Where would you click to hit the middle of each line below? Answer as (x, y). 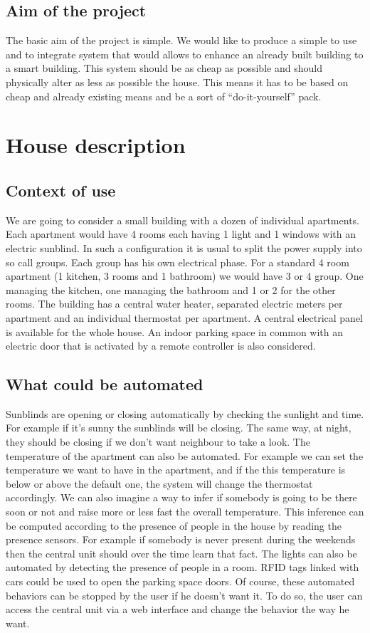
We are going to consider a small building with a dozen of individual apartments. (183, 220)
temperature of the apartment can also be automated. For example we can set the (185, 455)
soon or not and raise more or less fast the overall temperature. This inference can (185, 512)
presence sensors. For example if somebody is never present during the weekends (181, 539)
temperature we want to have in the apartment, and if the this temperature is (176, 470)
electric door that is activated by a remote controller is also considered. (161, 346)
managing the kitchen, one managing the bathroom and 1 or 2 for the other (171, 289)
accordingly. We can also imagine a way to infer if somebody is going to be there (181, 497)
